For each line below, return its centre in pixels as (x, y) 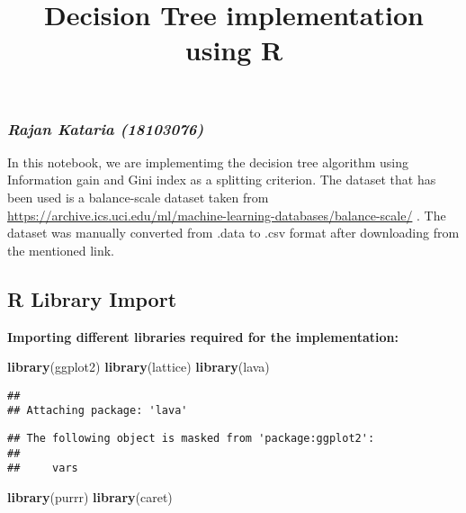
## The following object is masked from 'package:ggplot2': (191, 439)
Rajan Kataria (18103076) (106, 128)
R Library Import (92, 298)
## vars (43, 468)
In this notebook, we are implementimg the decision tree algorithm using (208, 162)
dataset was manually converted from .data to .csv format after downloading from (233, 233)
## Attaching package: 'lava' (98, 411)
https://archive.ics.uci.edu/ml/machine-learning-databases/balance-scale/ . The (227, 215)
